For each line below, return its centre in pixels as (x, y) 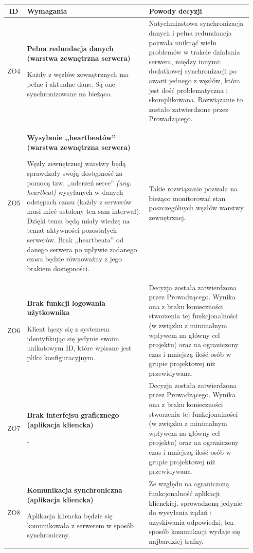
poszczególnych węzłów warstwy (197, 208)
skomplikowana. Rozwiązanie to (196, 100)
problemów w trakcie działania (195, 52)
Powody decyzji (176, 10)
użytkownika (48, 312)
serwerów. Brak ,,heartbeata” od (75, 240)
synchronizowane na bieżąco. (69, 93)
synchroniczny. (48, 535)
